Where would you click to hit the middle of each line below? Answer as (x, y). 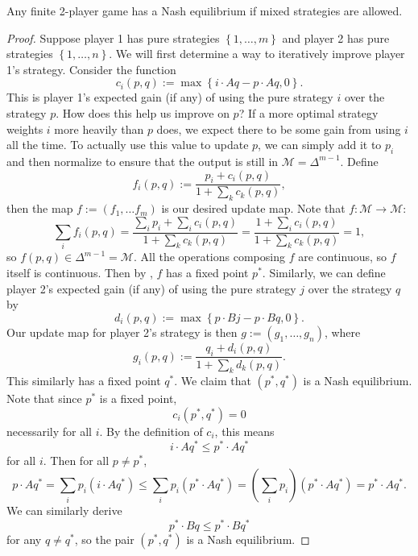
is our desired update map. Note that (253, 208)
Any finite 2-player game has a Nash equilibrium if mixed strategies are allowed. (205, 10)
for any (24, 539)
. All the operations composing (209, 257)
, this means (244, 431)
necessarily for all (50, 431)
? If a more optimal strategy (308, 112)
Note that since (44, 398)
